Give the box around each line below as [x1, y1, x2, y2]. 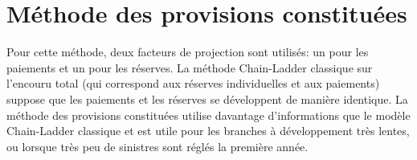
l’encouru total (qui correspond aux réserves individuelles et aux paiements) [6, 75, 380, 92]
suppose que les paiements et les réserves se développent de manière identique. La [6, 90, 408, 107]
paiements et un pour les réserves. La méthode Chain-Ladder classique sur [6, 59, 373, 76]
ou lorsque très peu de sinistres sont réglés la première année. [6, 137, 309, 154]
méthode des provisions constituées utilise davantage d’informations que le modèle [6, 106, 411, 123]
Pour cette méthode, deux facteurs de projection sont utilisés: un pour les [6, 43, 369, 60]
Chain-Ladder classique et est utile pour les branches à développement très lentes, [6, 122, 410, 139]
